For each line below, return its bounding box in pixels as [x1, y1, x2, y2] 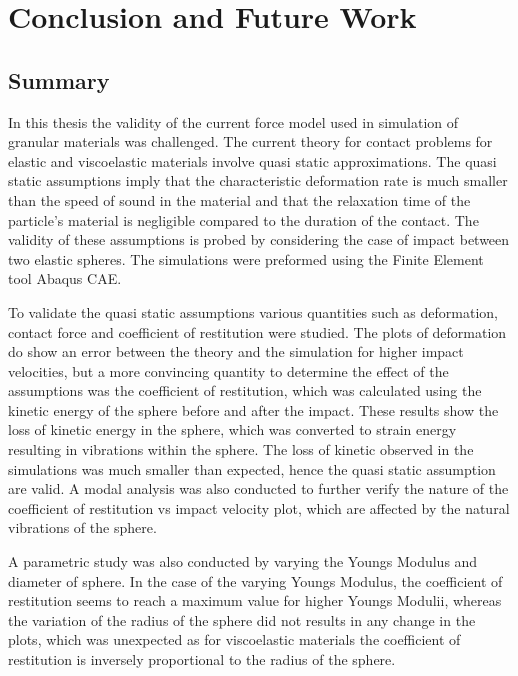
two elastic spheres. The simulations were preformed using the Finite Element [8, 248, 484, 269]
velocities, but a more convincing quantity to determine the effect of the [8, 360, 449, 381]
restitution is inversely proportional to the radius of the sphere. [8, 649, 396, 670]
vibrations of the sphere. [8, 517, 157, 538]
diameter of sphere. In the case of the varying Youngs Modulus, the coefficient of [8, 570, 503, 591]
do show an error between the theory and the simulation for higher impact [8, 341, 464, 362]
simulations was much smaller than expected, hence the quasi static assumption [8, 458, 496, 479]
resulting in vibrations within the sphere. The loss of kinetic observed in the [8, 439, 474, 460]
